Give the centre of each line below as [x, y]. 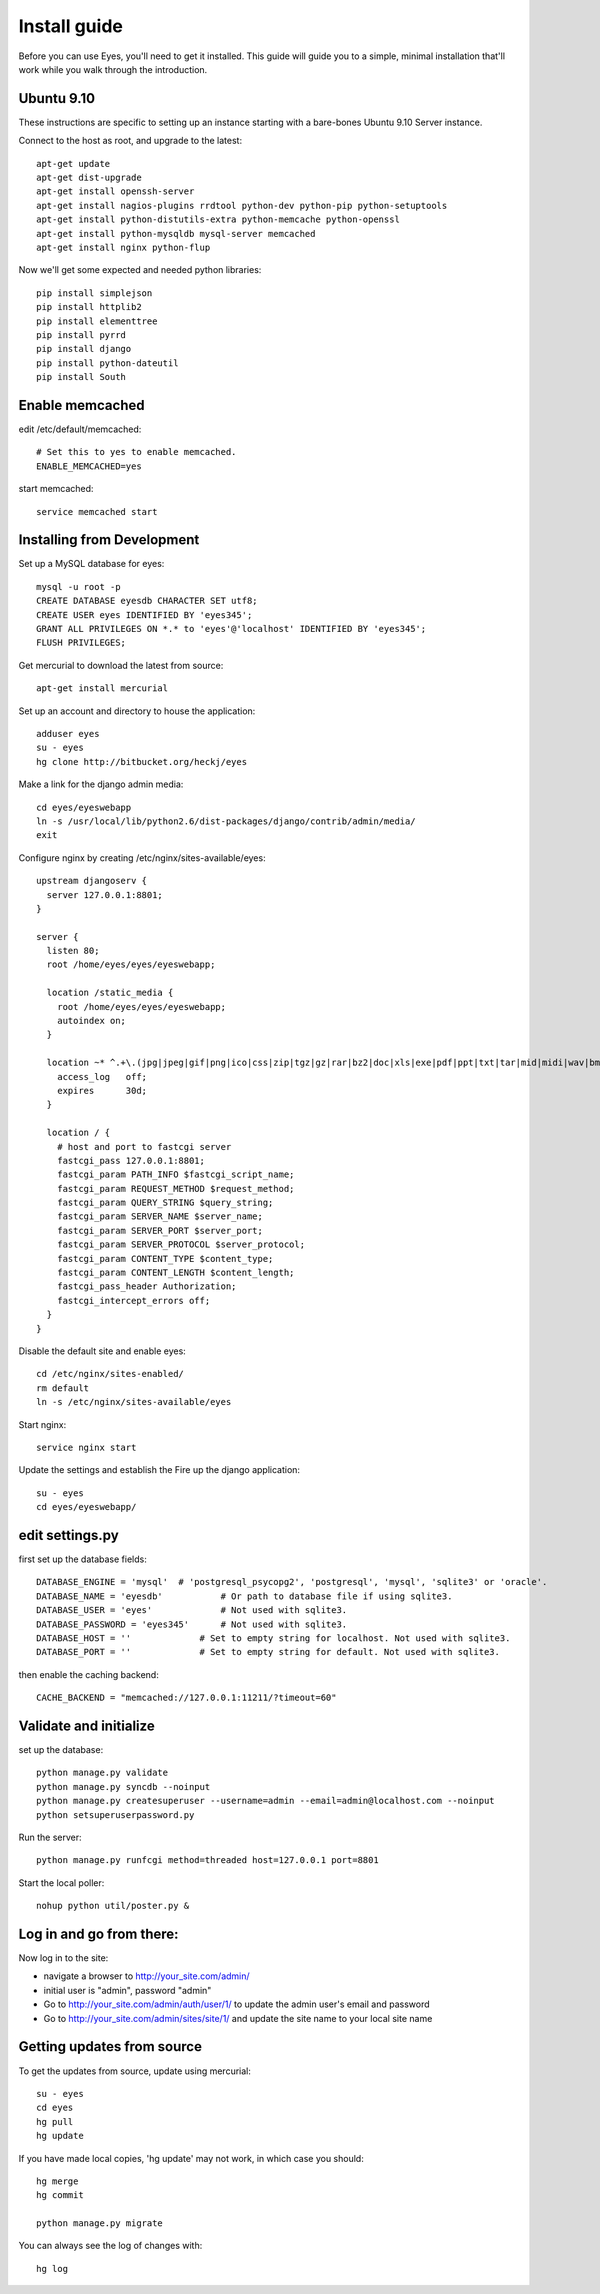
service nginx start [86, 1447]
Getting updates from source [110, 2046]
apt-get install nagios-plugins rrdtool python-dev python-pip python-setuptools [242, 205]
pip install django [84, 349]
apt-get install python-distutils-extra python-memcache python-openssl [218, 219]
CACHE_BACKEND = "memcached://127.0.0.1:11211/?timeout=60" [186, 1698]
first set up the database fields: [82, 1559]
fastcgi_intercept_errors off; [133, 1300]
